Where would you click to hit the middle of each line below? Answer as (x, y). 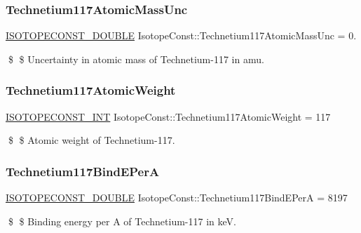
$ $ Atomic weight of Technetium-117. (91, 140)
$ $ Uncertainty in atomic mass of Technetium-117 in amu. (136, 59)
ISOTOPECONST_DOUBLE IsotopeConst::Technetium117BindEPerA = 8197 (177, 198)
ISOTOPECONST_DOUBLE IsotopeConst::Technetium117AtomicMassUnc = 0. (181, 35)
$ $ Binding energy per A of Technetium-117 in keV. (122, 221)
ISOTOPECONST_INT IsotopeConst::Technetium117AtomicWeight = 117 (168, 116)
